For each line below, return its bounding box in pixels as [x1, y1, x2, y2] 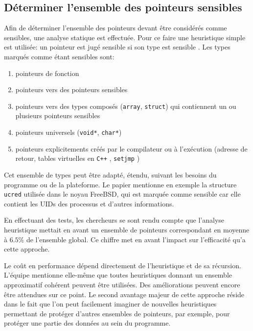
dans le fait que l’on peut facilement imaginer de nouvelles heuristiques [4, 299, 217, 309]
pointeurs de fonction [15, 68, 79, 78]
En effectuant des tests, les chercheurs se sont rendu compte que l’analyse [4, 215, 225, 225]
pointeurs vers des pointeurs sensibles [15, 84, 128, 95]
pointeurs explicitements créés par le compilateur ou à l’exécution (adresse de [15, 143, 248, 153]
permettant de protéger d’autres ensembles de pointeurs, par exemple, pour [4, 308, 230, 318]
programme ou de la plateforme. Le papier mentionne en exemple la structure [4, 179, 237, 189]
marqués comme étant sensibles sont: [4, 51, 115, 61]
